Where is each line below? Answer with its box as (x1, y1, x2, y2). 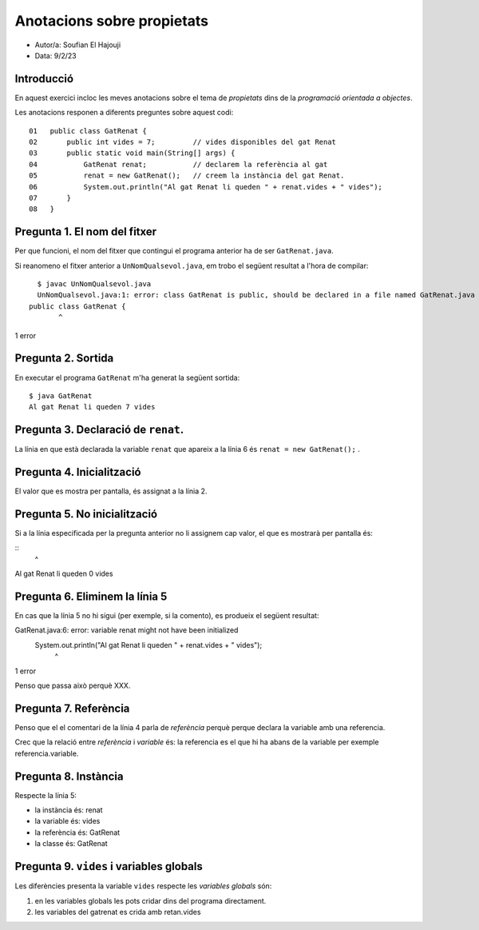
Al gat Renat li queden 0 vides (14, 569, 113, 579)
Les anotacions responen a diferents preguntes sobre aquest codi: (14, 108, 234, 118)
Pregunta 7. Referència (14, 701, 130, 715)
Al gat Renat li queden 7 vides (29, 402, 156, 412)
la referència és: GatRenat (34, 828, 121, 837)
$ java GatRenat (29, 391, 93, 400)
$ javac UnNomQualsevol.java (37, 280, 152, 289)
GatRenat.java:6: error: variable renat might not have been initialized (14, 625, 239, 635)
